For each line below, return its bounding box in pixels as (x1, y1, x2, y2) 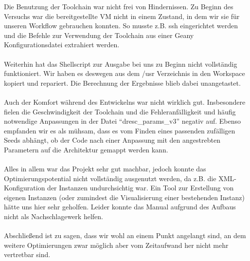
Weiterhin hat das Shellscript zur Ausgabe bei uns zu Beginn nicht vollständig (4, 58, 237, 69)
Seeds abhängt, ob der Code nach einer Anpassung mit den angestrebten (4, 135, 220, 145)
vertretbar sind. (4, 249, 51, 260)
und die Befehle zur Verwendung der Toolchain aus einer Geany (4, 30, 194, 40)
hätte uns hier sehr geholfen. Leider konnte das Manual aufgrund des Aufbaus (4, 202, 236, 212)
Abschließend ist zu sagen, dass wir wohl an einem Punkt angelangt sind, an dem (4, 230, 246, 241)
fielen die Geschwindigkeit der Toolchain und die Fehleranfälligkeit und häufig (4, 106, 236, 116)
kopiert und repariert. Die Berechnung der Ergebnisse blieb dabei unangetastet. (4, 77, 241, 88)
